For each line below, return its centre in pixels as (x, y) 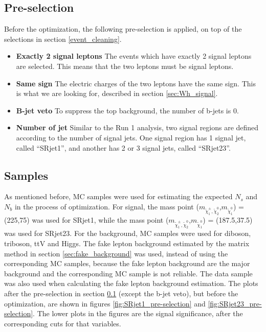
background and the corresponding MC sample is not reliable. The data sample (128, 273)
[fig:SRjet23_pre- (235, 303)
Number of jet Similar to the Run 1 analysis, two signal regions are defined (137, 127)
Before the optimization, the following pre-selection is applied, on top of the (123, 29)
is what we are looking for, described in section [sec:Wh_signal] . (117, 93)
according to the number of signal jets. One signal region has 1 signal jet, (131, 137)
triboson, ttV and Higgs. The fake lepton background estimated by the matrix (127, 243)
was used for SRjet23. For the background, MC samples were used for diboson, (128, 233)
